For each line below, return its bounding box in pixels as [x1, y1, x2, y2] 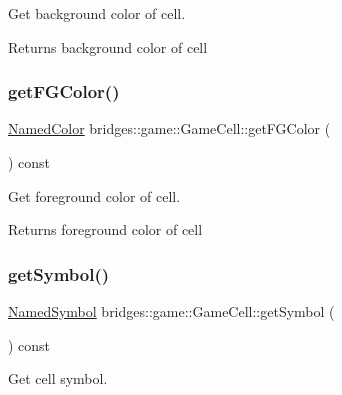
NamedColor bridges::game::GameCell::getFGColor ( [8, 118, 331, 139]
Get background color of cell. [8, 3, 186, 23]
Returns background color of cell [8, 36, 208, 57]
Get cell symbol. [8, 368, 108, 389]
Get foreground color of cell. [8, 185, 181, 206]
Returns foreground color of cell [8, 219, 203, 240]
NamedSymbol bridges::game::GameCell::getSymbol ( [8, 301, 335, 321]
